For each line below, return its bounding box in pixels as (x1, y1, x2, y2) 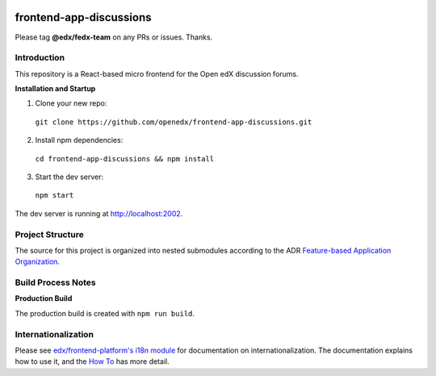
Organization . (15, 257, 61, 266)
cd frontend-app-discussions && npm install (35, 154, 215, 163)
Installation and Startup (15, 84, 96, 94)
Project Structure (15, 228, 84, 240)
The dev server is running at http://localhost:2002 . (15, 208, 183, 218)
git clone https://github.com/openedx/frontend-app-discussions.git (35, 117, 312, 127)
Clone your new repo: (35, 98, 107, 108)
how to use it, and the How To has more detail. (15, 357, 170, 366)
